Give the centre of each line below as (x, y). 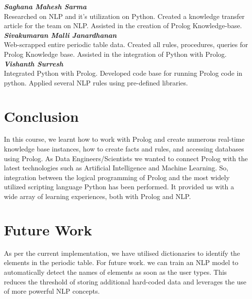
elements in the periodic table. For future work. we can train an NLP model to (121, 262)
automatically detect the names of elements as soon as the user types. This (116, 272)
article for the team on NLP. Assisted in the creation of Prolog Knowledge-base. (123, 25)
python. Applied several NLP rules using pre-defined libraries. (96, 82)
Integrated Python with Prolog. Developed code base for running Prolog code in (123, 73)
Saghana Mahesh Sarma (45, 6)
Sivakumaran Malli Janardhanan (60, 35)
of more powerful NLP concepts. (52, 291)
